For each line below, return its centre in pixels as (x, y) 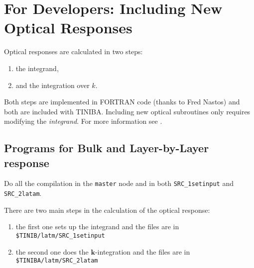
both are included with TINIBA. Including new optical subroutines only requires (127, 111)
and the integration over (53, 85)
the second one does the (52, 251)
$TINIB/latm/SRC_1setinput (60, 235)
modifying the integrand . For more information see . (83, 121)
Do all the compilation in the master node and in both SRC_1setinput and (119, 183)
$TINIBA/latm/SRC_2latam (57, 261)
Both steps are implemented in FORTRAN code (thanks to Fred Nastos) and (122, 102)
